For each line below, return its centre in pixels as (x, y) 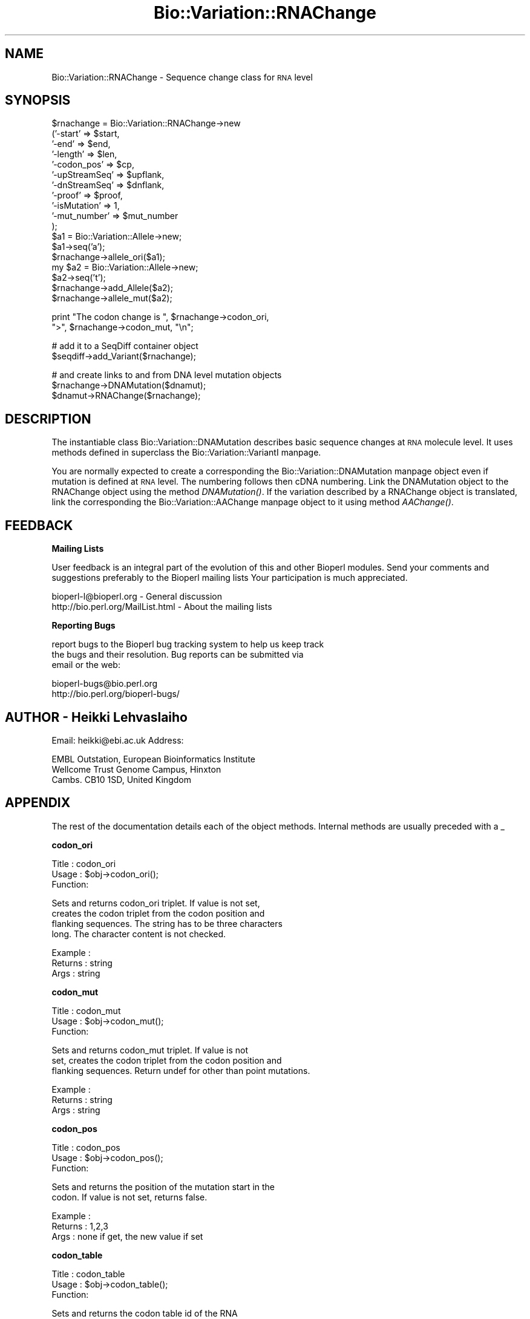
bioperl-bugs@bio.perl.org (105, 684)
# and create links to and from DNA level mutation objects (167, 375)
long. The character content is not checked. (139, 934)
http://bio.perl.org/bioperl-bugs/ (116, 694)
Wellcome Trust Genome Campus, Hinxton (136, 769)
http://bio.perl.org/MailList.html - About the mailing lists (162, 607)
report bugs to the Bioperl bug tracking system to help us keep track (188, 644)
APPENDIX (38, 803)
